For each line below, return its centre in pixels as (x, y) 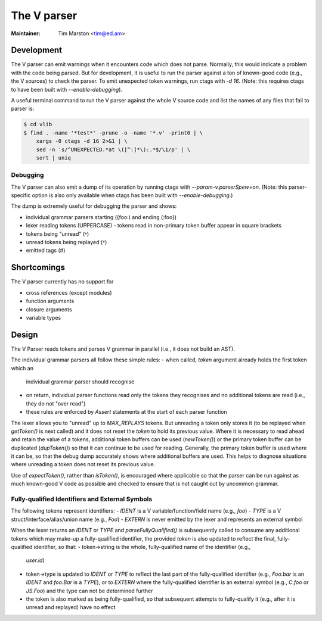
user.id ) (35, 560)
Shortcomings (38, 268)
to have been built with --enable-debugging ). (66, 89)
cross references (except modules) (69, 292)
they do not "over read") (56, 403)
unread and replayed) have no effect (71, 607)
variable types (44, 317)
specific (21, 195)
